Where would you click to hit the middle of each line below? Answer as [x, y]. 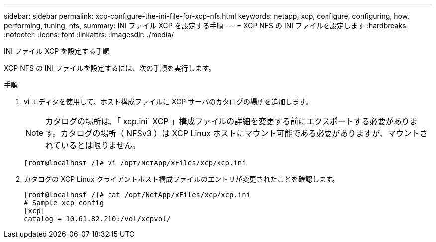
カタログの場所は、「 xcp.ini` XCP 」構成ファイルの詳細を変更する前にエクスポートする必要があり [227, 121]
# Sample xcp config [64, 203]
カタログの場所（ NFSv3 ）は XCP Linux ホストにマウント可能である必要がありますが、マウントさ [244, 133]
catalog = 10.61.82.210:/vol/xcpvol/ [98, 219]
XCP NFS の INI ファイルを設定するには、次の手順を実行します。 [110, 68]
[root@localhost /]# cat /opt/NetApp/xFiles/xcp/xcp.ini [137, 195]
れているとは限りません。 [93, 145]
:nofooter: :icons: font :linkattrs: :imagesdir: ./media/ [89, 35]
